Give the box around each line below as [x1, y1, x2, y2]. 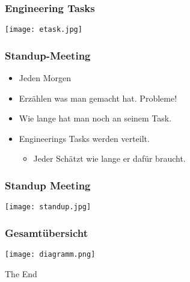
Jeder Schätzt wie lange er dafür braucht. [33, 152, 186, 165]
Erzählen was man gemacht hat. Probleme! [19, 91, 177, 104]
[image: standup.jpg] [5, 203, 91, 212]
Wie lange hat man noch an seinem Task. [19, 112, 172, 124]
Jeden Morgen [19, 72, 71, 84]
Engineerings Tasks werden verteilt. [19, 132, 150, 144]
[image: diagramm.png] [5, 250, 96, 259]
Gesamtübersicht [5, 225, 88, 240]
